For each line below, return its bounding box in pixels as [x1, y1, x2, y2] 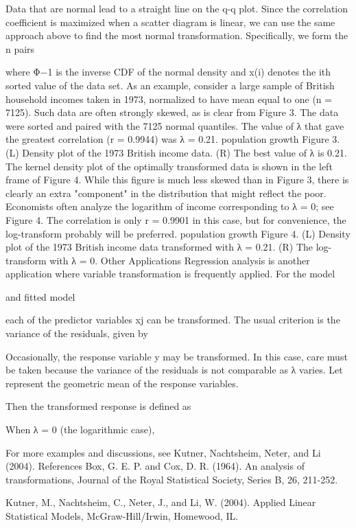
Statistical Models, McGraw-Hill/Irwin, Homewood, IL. [5, 509, 239, 523]
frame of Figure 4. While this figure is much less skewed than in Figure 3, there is [5, 172, 349, 187]
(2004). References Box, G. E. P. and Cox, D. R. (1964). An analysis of [5, 459, 305, 473]
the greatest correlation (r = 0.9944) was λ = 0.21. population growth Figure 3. [5, 132, 340, 146]
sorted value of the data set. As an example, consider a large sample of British [5, 78, 335, 92]
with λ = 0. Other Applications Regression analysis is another [49, 253, 310, 267]
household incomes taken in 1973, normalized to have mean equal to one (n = [5, 91, 333, 106]
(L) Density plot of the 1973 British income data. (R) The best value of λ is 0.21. [5, 145, 347, 159]
